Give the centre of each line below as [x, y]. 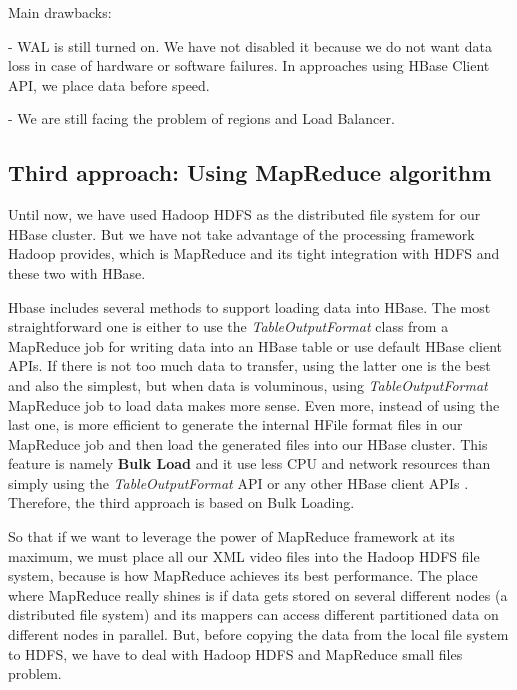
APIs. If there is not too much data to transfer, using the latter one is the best [249, 365]
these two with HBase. [77, 272]
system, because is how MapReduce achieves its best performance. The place [243, 575]
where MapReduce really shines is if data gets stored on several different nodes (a [258, 594]
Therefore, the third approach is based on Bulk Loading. [181, 502]
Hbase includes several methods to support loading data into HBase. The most [249, 306]
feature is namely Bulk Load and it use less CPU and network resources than [249, 463]
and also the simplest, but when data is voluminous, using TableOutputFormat [248, 384]
